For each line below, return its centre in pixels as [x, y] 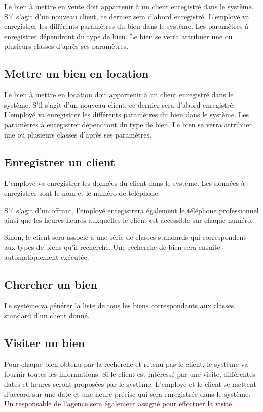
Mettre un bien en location [77, 73]
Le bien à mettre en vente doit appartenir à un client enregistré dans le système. [129, 6]
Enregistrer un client [60, 162]
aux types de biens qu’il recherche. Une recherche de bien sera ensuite [112, 247]
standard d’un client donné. [47, 315]
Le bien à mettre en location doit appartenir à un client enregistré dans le [119, 95]
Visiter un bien [45, 343]
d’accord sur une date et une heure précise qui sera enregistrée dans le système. [127, 393]
